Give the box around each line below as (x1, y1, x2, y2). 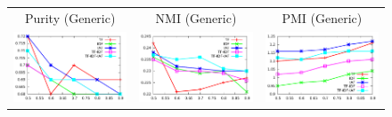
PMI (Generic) (282, 8, 363, 27)
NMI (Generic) (155, 8, 237, 27)
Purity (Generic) (24, 8, 116, 27)
